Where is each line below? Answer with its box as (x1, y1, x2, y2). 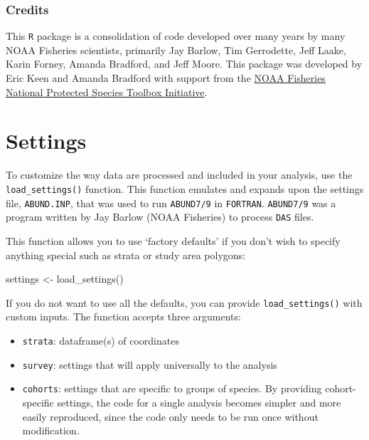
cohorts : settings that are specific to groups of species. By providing (22, 381, 322, 396)
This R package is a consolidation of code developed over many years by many (6, 28, 346, 43)
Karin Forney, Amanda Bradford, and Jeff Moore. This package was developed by (6, 56, 363, 71)
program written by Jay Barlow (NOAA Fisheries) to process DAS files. (6, 209, 314, 224)
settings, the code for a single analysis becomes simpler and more (57, 394, 341, 409)
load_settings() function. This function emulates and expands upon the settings (6, 181, 364, 196)
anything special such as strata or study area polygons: (6, 247, 245, 262)
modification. (22, 423, 80, 438)
